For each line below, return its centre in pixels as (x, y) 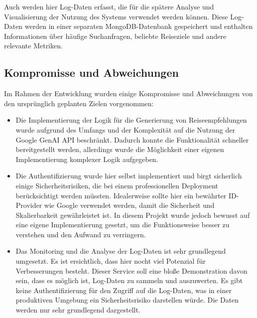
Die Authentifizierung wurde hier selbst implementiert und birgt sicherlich (129, 176)
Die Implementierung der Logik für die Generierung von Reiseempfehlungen (131, 120)
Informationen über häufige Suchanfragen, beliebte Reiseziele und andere (115, 36)
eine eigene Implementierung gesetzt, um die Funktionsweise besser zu (123, 225)
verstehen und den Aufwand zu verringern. (81, 234)
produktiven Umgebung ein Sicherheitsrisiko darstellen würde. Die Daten (127, 300)
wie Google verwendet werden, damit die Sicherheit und (129, 205)
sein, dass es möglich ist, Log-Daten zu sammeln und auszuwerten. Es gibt (129, 280)
